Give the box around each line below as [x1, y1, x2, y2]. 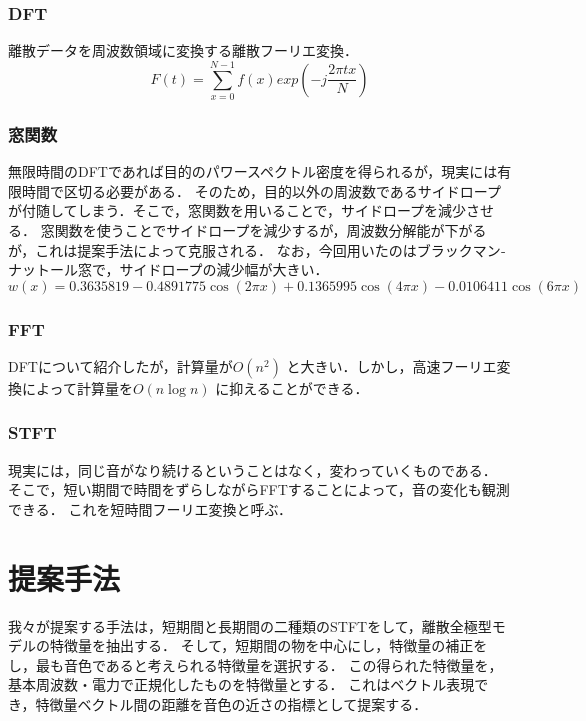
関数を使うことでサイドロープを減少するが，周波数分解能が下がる [54, 219, 487, 240]
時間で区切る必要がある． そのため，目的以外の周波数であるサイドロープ [21, 180, 501, 201]
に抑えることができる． [215, 377, 369, 398]
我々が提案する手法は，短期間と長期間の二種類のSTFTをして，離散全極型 [8, 615, 492, 636]
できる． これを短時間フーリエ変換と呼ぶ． [8, 498, 293, 519]
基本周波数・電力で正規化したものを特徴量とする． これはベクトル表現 [8, 674, 475, 695]
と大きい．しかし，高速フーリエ [286, 355, 497, 376]
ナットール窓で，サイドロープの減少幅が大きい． [8, 259, 329, 280]
